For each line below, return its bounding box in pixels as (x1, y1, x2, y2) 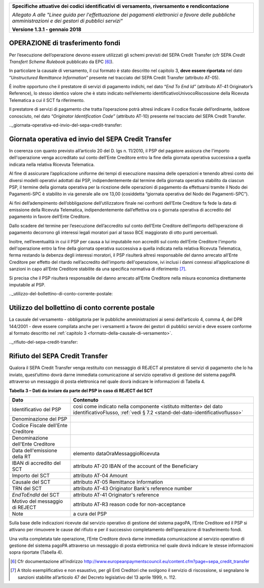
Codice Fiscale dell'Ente (12, 422, 68, 428)
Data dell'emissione (12, 447, 57, 454)
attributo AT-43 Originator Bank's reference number (73, 485, 193, 492)
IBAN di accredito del (12, 459, 61, 466)
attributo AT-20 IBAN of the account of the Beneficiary (73, 463, 198, 470)
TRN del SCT (12, 485, 42, 492)
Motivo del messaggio (12, 497, 63, 504)
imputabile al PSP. (9, 282, 46, 287)
